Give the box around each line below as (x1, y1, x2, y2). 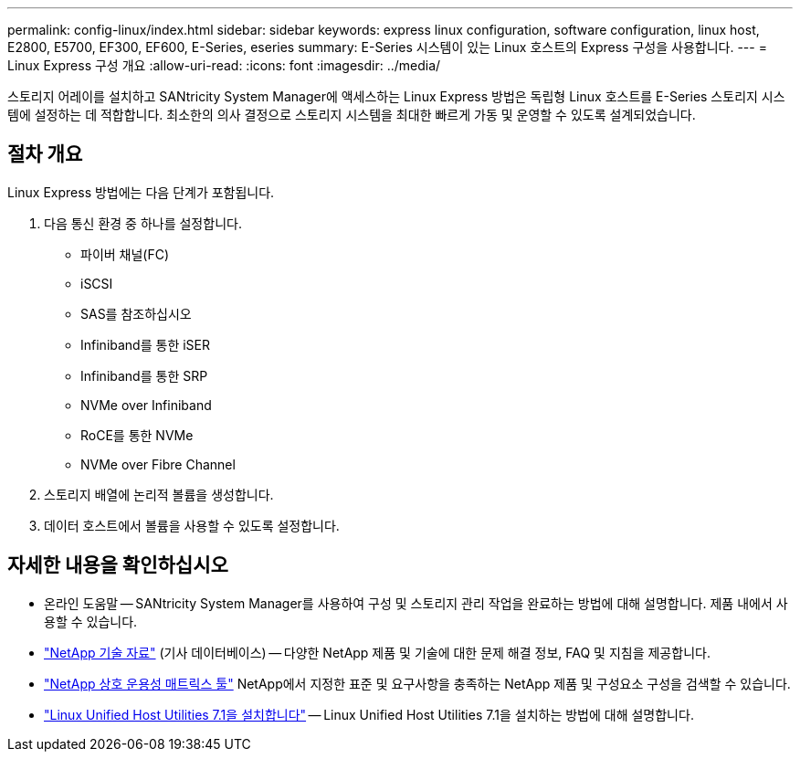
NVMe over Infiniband (80, 396, 212, 413)
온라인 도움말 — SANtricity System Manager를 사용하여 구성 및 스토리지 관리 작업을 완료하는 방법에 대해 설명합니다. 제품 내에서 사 (44, 595, 788, 611)
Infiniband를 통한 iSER (80, 336, 210, 353)
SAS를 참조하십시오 (80, 305, 192, 322)
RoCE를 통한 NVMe (80, 427, 194, 443)
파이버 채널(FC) (80, 246, 170, 262)
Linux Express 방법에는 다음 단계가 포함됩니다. (7, 184, 275, 200)
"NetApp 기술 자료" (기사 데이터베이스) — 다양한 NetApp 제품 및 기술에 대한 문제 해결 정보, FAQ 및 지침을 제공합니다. (44, 644, 711, 660)
